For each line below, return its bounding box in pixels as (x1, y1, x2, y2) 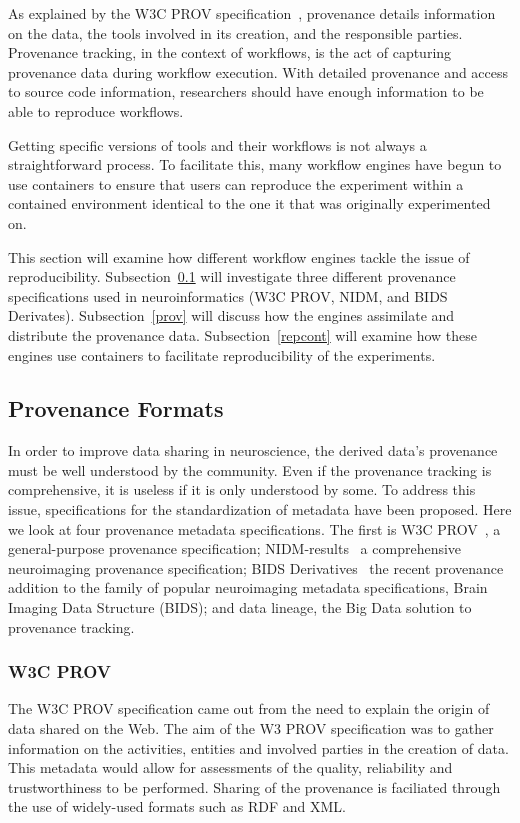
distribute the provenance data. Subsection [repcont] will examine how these (8, 324, 477, 345)
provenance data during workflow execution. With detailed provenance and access (8, 61, 509, 82)
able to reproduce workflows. (8, 100, 184, 121)
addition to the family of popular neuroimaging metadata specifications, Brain (8, 577, 488, 598)
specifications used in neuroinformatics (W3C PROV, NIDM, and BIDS (8, 285, 448, 306)
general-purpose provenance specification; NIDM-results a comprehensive (8, 538, 462, 559)
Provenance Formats (8, 393, 224, 424)
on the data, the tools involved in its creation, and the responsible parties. (8, 22, 463, 43)
